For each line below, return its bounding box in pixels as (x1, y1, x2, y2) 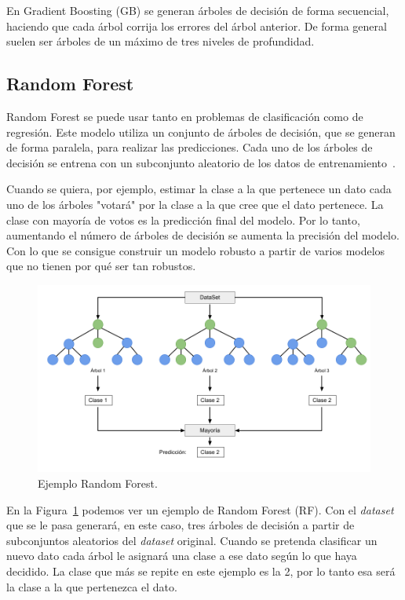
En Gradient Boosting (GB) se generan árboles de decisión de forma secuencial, (6, 2, 389, 18)
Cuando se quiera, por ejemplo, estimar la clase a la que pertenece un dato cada (6, 181, 392, 197)
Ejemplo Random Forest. (38, 475, 158, 492)
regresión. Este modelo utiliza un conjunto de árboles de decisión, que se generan (6, 123, 396, 140)
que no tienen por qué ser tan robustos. (6, 258, 196, 274)
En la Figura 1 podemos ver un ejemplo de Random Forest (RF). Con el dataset (6, 501, 394, 518)
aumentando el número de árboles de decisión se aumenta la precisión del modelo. (6, 227, 400, 243)
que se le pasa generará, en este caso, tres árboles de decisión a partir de (6, 517, 355, 533)
